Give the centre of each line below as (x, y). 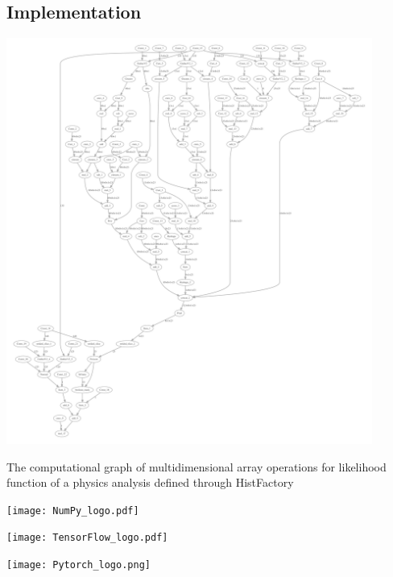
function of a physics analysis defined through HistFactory (150, 482)
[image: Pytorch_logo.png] (79, 565)
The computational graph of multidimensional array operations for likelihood (196, 466)
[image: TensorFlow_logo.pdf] (87, 538)
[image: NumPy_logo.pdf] (73, 511)
